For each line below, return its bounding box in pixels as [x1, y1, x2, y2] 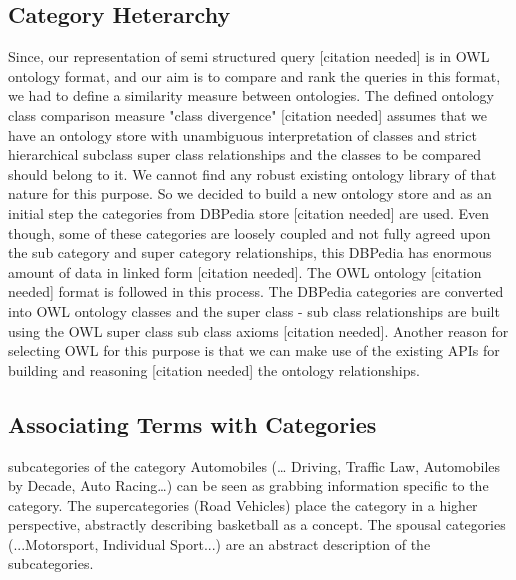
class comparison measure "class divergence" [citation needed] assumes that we [8, 104, 488, 125]
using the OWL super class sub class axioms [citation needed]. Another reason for [8, 320, 509, 341]
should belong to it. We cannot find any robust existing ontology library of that [8, 163, 497, 184]
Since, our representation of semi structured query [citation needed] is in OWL [8, 46, 490, 67]
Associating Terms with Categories [8, 408, 377, 439]
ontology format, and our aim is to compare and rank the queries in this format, [8, 65, 501, 86]
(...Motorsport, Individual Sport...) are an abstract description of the [8, 533, 431, 554]
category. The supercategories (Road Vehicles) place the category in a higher [8, 494, 478, 515]
